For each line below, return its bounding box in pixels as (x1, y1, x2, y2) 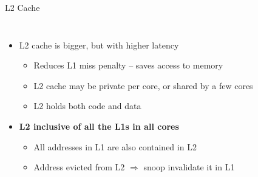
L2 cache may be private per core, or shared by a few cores (33, 79, 253, 92)
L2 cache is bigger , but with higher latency (19, 38, 179, 51)
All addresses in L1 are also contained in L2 (33, 140, 197, 153)
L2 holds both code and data (33, 99, 141, 112)
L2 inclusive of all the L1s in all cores (19, 119, 179, 132)
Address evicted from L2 (33, 161, 125, 173)
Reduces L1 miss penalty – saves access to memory (33, 59, 223, 72)
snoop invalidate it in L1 (143, 161, 235, 173)
